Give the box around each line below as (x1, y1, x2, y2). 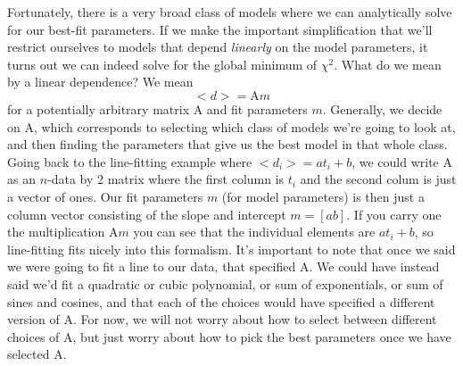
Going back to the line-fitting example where (7, 152, 252, 171)
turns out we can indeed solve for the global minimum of (7, 54, 318, 73)
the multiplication (7, 222, 105, 241)
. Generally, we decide (322, 99, 442, 118)
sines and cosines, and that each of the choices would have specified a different (7, 292, 435, 311)
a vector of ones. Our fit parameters (7, 187, 203, 205)
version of (7, 310, 60, 329)
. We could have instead (309, 257, 440, 276)
